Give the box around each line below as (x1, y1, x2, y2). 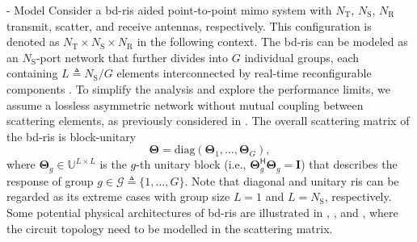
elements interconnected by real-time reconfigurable (116, 65, 372, 81)
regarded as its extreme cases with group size (6, 188, 230, 205)
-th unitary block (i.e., (136, 156, 246, 173)
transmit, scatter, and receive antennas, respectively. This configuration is (6, 17, 372, 34)
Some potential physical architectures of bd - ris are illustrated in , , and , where (6, 203, 398, 220)
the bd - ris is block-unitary (6, 127, 137, 144)
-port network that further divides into (36, 48, 229, 65)
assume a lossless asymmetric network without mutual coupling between (6, 96, 364, 113)
